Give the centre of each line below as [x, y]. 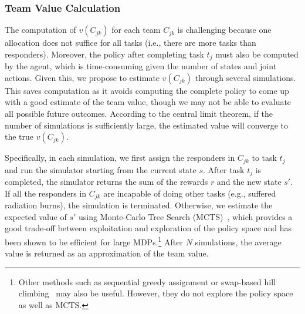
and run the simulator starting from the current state [101, 169]
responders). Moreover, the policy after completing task [104, 54]
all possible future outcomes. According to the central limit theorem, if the [139, 114]
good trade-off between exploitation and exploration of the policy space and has [148, 228]
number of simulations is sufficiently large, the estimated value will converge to [147, 125]
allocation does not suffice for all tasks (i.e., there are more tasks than [131, 43]
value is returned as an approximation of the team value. [107, 253]
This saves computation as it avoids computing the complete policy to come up [147, 90]
